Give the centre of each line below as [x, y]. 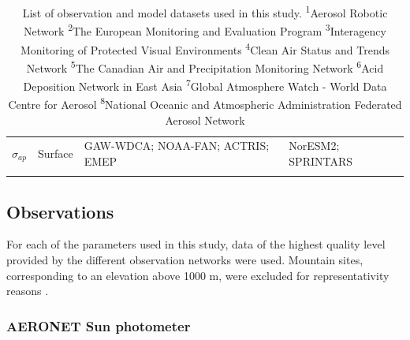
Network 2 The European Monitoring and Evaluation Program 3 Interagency [205, 30]
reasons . [28, 291]
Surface [55, 153]
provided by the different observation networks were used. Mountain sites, [185, 260]
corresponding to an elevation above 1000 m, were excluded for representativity [198, 275]
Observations [60, 211]
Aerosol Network [205, 120]
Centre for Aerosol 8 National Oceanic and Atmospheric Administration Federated [205, 103]
